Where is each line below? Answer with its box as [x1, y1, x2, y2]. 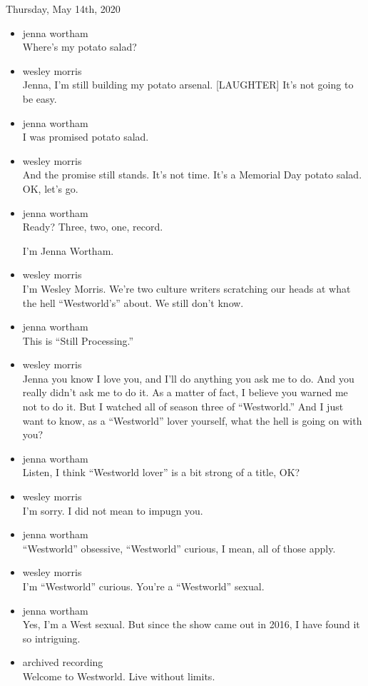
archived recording [22, 655, 103, 670]
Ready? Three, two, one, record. [22, 219, 163, 234]
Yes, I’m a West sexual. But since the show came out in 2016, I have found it [22, 617, 360, 632]
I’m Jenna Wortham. [22, 243, 114, 258]
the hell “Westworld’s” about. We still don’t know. [22, 295, 244, 310]
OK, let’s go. [22, 181, 78, 196]
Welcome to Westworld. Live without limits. [22, 668, 215, 683]
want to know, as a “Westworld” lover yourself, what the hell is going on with [22, 413, 362, 428]
